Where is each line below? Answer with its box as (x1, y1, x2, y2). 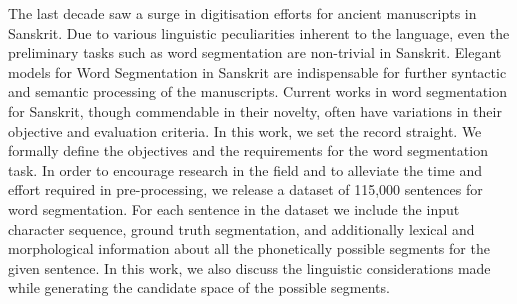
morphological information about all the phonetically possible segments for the (8, 238, 490, 259)
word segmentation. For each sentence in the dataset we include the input (8, 198, 460, 219)
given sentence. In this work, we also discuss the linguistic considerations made (8, 257, 491, 278)
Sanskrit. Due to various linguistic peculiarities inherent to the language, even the (8, 22, 510, 43)
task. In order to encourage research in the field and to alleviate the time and (8, 159, 482, 180)
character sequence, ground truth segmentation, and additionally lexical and (8, 218, 475, 239)
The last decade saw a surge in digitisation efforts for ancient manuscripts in (8, 3, 477, 23)
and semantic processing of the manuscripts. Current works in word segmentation (8, 81, 507, 102)
